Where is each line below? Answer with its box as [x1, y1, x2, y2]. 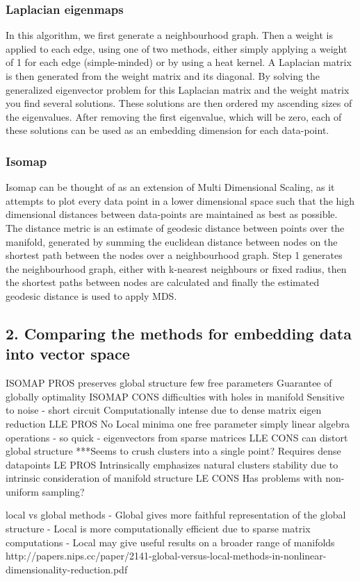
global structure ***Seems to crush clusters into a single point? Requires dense [6, 444, 341, 458]
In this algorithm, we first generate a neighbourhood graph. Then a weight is [6, 28, 334, 42]
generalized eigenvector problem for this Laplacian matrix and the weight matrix [6, 82, 350, 96]
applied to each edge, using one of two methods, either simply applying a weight [6, 41, 347, 56]
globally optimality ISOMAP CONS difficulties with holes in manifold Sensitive [6, 389, 345, 403]
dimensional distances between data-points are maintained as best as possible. [6, 207, 338, 221]
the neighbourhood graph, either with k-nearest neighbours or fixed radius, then [6, 261, 347, 276]
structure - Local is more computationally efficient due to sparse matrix [6, 521, 311, 536]
